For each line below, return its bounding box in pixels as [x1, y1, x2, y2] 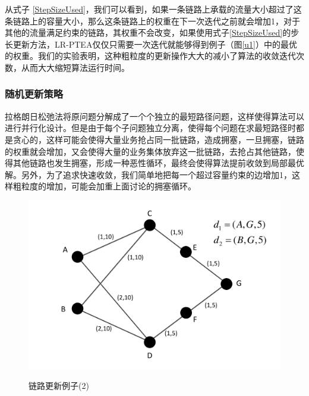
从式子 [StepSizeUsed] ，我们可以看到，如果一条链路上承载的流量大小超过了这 [5, 3, 302, 15]
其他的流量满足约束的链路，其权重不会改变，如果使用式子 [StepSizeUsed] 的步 [5, 26, 299, 39]
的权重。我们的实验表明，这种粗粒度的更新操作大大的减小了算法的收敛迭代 [5, 49, 296, 62]
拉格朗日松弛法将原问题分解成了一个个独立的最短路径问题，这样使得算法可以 [5, 110, 304, 122]
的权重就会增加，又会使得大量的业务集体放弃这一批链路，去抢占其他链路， [5, 145, 296, 157]
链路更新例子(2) [29, 379, 89, 392]
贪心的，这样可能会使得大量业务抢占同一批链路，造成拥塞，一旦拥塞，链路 [12, 133, 304, 145]
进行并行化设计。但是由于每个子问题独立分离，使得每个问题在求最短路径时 [5, 121, 296, 134]
